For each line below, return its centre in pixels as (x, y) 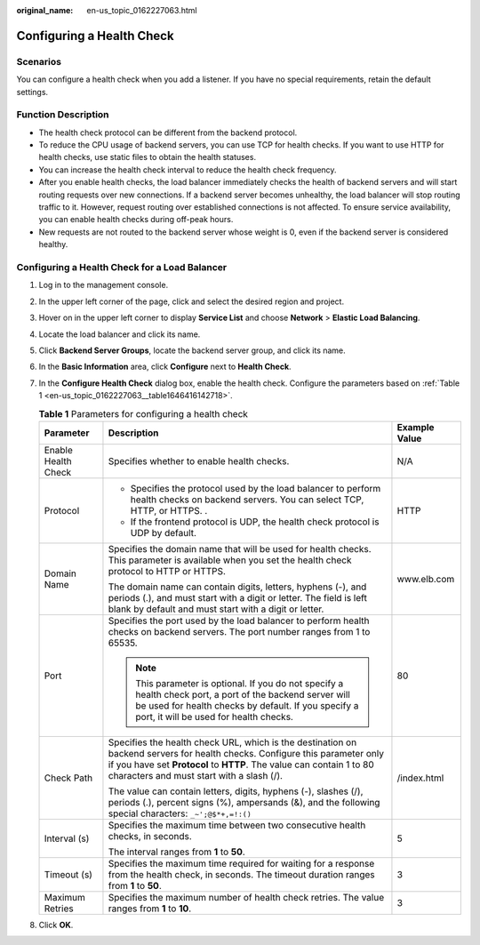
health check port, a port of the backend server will (243, 694)
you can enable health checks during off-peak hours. (136, 220)
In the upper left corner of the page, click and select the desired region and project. (192, 301)
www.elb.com (426, 579)
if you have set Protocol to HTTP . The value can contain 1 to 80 (241, 765)
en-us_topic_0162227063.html (142, 10)
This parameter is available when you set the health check (230, 560)
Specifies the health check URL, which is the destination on (232, 742)
